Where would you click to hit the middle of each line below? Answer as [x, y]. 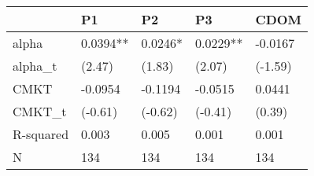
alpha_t [35, 66]
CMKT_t [40, 111]
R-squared [41, 134]
